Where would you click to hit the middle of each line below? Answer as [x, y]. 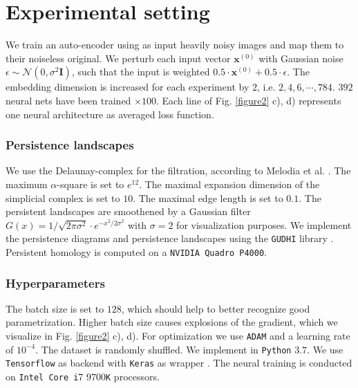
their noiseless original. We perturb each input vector [118, 58]
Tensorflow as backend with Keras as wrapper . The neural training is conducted [179, 363]
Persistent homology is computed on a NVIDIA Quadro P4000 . [136, 251]
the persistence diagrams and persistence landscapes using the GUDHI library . [170, 238]
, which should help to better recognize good [216, 308]
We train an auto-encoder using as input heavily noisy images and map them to [175, 45]
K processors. [133, 376]
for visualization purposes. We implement [264, 224]
